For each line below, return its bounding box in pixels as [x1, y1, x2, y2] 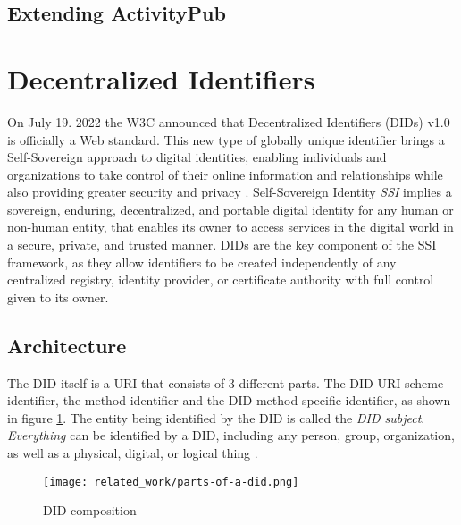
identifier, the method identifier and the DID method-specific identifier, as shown [7, 391, 451, 410]
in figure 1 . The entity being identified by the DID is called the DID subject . [7, 408, 425, 427]
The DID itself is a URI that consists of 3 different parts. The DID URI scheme [7, 373, 444, 392]
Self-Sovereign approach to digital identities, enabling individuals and [7, 148, 387, 166]
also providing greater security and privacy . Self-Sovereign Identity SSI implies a [7, 182, 452, 201]
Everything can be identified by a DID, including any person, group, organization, [7, 426, 455, 445]
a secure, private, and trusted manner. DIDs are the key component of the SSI [7, 235, 437, 254]
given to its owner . [7, 287, 109, 306]
